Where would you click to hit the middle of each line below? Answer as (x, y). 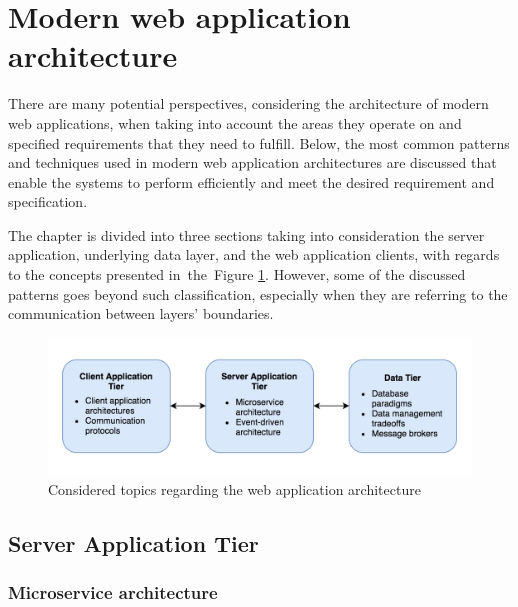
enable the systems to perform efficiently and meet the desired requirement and (251, 181)
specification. (48, 201)
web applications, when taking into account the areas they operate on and (235, 122)
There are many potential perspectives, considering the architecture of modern (248, 103)
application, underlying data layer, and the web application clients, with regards (254, 254)
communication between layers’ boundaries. (141, 313)
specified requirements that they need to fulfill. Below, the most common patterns (259, 142)
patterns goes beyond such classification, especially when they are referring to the (258, 293)
